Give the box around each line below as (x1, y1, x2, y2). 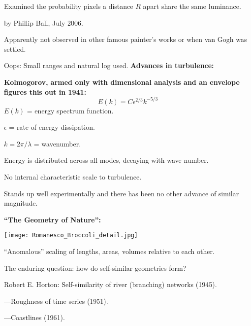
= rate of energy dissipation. (9, 122, 95, 132)
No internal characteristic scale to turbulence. (4, 172, 142, 182)
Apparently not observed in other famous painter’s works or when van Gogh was (4, 34, 247, 44)
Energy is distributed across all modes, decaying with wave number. (4, 155, 209, 165)
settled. (4, 43, 26, 54)
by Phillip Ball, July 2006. (4, 17, 83, 28)
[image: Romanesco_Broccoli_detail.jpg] (4, 232, 138, 239)
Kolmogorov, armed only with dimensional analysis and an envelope (4, 76, 240, 87)
